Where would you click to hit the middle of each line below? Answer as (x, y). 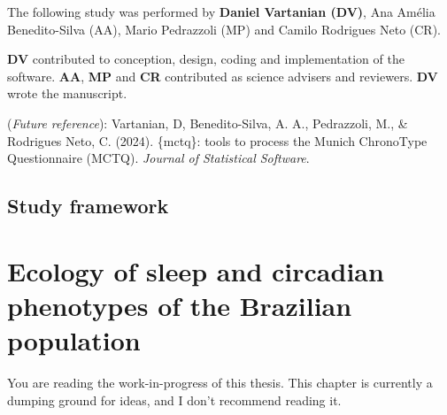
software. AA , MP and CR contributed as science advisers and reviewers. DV (223, 76)
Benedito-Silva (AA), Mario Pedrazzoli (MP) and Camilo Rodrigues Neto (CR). (224, 29)
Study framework (88, 206)
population (74, 340)
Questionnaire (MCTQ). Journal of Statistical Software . (158, 158)
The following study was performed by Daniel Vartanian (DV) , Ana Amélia (221, 12)
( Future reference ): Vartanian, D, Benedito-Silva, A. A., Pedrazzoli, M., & (208, 123)
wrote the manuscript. (67, 93)
